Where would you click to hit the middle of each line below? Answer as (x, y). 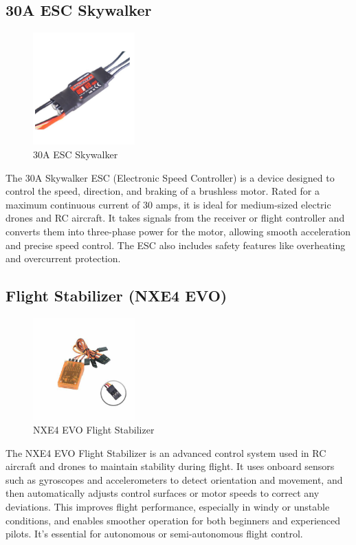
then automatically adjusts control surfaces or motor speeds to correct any (163, 493)
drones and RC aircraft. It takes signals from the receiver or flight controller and (175, 218)
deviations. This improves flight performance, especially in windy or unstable (168, 506)
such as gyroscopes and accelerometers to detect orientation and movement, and (174, 479)
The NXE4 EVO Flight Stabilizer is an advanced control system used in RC (166, 452)
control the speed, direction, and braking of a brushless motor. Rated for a (163, 191)
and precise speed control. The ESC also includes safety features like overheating (176, 245)
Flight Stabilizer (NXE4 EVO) (116, 296)
